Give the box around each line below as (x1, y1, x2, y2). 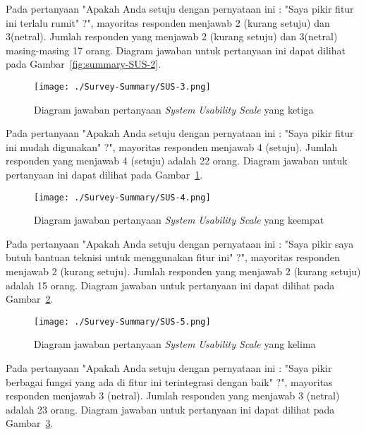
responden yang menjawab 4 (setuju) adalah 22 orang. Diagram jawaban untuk (6, 153, 348, 168)
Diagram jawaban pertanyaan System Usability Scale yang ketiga (34, 102, 314, 116)
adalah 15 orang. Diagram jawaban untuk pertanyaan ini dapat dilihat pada (6, 277, 335, 292)
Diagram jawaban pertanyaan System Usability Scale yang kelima (34, 337, 316, 351)
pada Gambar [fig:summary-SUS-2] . (6, 56, 161, 71)
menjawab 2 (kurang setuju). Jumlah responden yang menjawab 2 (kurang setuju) (6, 264, 361, 279)
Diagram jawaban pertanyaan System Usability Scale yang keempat (34, 212, 324, 227)
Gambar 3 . (6, 416, 54, 430)
